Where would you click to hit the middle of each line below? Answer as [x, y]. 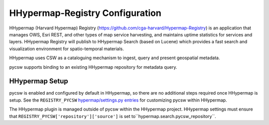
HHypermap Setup [39, 81]
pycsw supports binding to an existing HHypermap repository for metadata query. [93, 67]
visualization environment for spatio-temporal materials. [67, 49]
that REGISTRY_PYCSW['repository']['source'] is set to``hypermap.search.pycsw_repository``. [113, 116]
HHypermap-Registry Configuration [85, 13]
